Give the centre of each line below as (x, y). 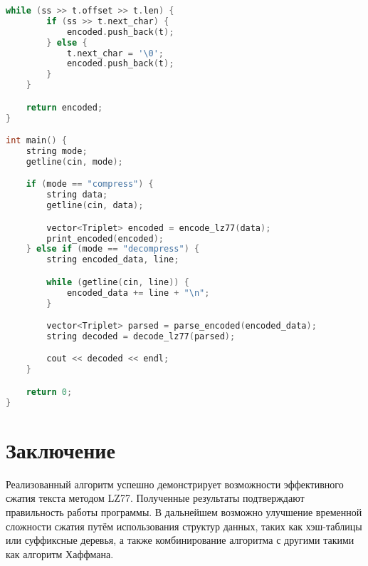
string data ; (77, 195)
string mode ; (57, 151)
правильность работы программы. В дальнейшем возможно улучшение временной (184, 511)
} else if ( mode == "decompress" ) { (113, 249)
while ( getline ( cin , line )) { (118, 282)
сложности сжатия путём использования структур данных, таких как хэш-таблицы (184, 526)
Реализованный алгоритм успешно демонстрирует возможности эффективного (175, 484)
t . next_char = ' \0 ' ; (115, 53)
